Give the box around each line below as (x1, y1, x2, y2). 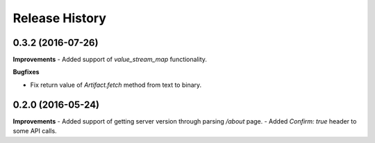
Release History (12, 10, 107, 26)
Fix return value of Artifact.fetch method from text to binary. (30, 81, 202, 89)
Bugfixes (12, 68, 40, 76)
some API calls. (12, 127, 57, 135)
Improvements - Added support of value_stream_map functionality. (12, 56, 208, 64)
